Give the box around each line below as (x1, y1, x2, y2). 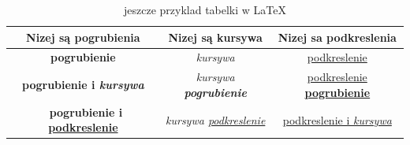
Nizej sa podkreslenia (278, 28, 397, 45)
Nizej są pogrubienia (26, 28, 140, 45)
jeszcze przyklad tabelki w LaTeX (123, 2, 286, 17)
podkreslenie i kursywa (282, 111, 392, 128)
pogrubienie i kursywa (22, 76, 144, 93)
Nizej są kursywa (168, 28, 263, 45)
